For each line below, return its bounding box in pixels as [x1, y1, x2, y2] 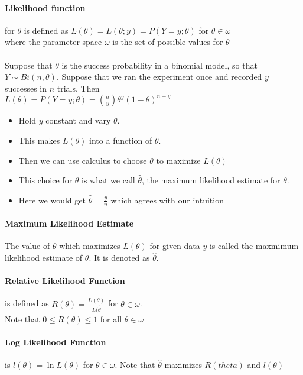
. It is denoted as [89, 251, 150, 263]
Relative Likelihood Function [5, 274, 125, 287]
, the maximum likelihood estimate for [141, 174, 281, 186]
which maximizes [59, 240, 120, 252]
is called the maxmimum [209, 240, 299, 252]
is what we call [82, 174, 135, 186]
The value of [5, 240, 50, 252]
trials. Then [57, 82, 100, 94]
